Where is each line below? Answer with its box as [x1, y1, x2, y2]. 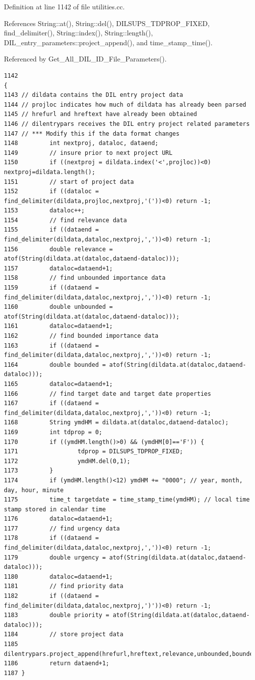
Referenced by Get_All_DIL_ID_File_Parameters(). [4, 54, 167, 64]
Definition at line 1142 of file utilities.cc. [4, 1, 125, 11]
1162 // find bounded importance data [4, 332, 158, 339]
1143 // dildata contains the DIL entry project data [4, 91, 183, 99]
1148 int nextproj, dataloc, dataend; [4, 140, 158, 147]
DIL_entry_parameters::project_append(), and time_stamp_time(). [4, 37, 213, 47]
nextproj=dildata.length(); [4, 168, 96, 176]
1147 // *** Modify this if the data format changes [4, 130, 179, 137]
